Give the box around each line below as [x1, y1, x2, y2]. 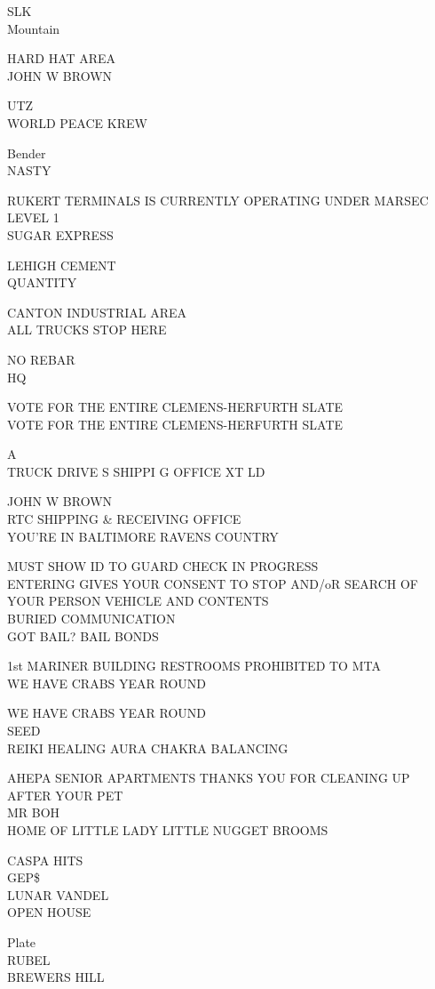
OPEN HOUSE [7, 903, 91, 921]
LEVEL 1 [7, 208, 59, 227]
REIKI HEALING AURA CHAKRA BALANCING [7, 738, 289, 757]
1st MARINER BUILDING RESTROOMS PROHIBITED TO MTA [7, 656, 381, 675]
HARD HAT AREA [7, 49, 116, 68]
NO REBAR [7, 350, 75, 368]
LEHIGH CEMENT [7, 255, 116, 274]
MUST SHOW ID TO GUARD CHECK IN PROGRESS [7, 557, 319, 575]
